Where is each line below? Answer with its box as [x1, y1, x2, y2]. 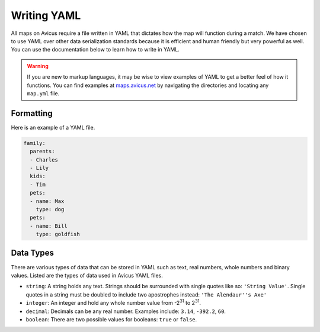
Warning [27, 62, 49, 69]
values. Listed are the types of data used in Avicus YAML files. [11, 272, 163, 279]
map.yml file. [27, 89, 60, 97]
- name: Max [30, 198, 65, 204]
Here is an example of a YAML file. [11, 124, 95, 131]
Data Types [11, 248, 55, 258]
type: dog [36, 206, 65, 212]
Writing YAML [11, 9, 81, 22]
